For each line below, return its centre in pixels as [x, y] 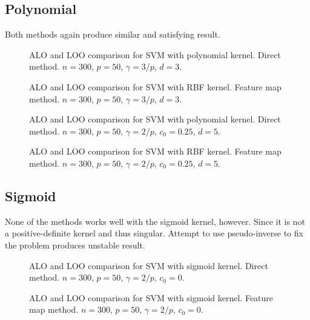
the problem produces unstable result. [75, 245]
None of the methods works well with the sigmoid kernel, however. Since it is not [155, 221]
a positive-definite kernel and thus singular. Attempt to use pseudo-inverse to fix [154, 233]
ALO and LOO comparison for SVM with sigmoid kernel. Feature [151, 297]
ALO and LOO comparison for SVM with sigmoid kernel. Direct [149, 265]
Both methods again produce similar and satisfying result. [113, 34]
